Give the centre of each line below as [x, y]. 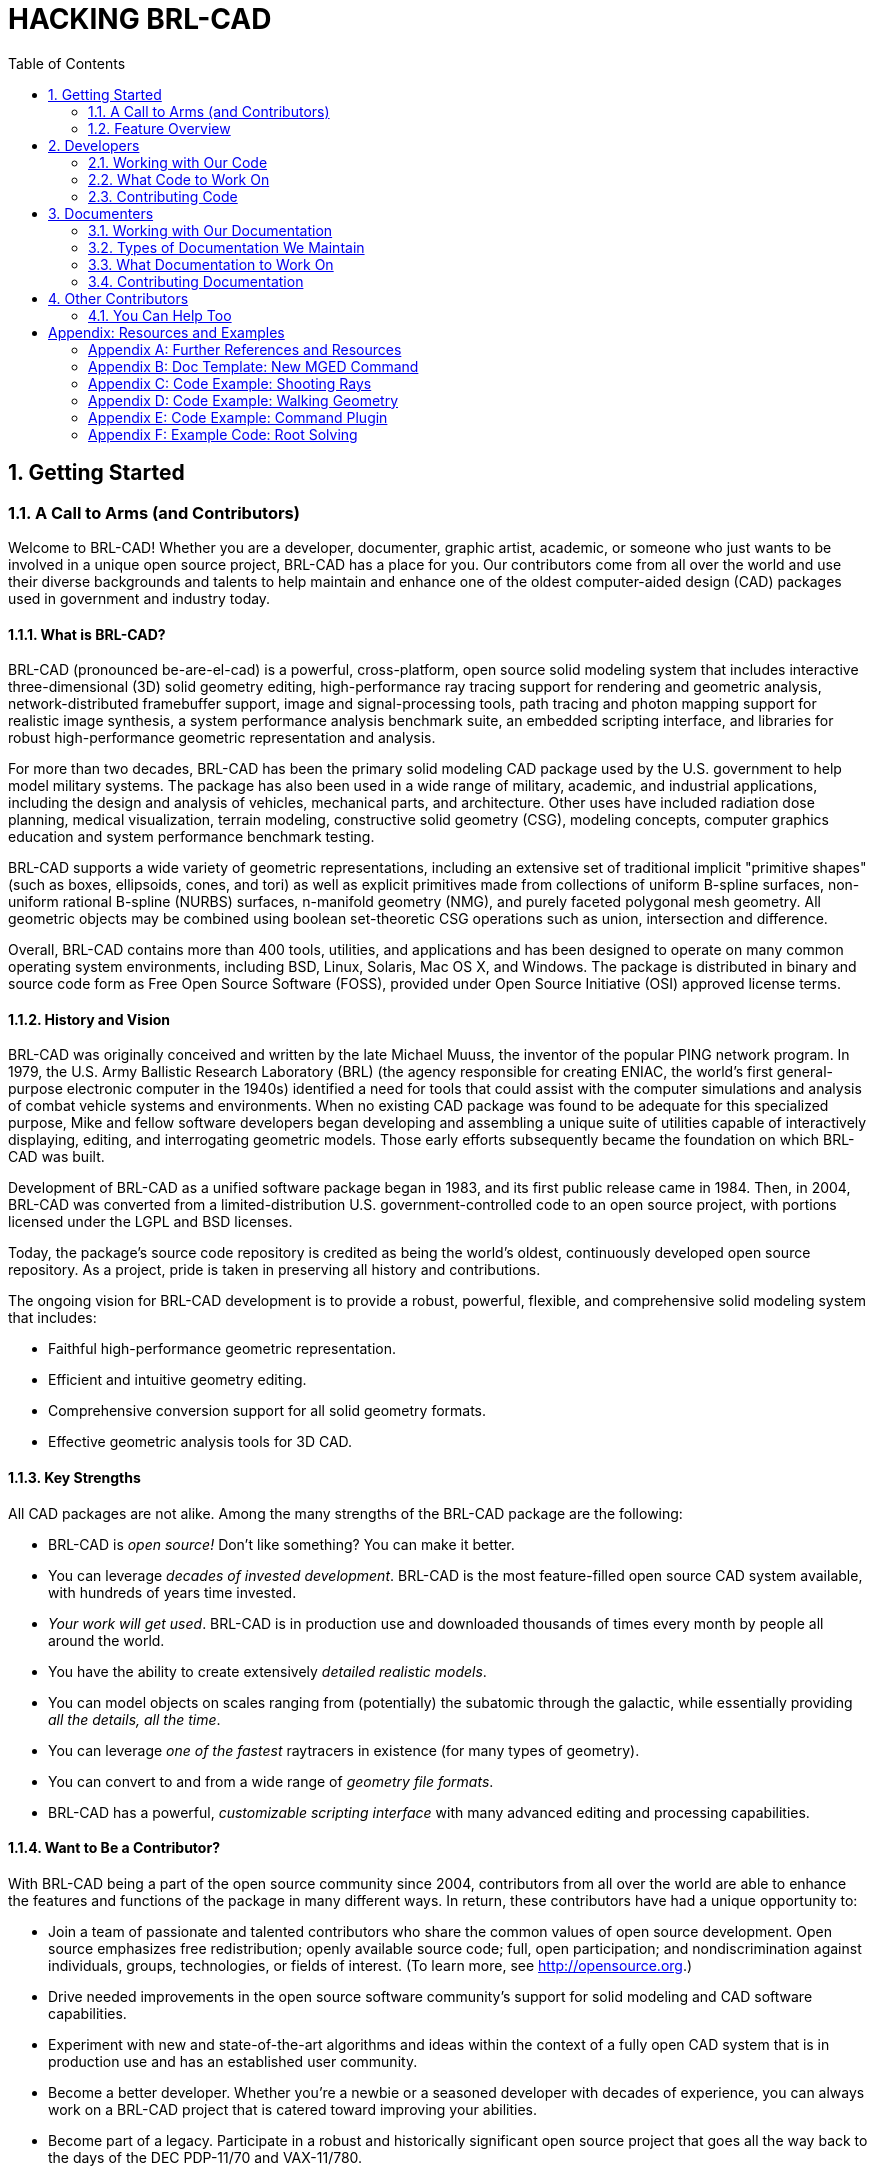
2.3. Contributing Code [163, 196]
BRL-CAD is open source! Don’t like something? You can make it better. [281, 1544]
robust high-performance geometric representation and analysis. [222, 738]
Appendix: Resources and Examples [166, 332]
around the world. [106, 1640]
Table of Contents [67, 63]
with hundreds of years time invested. [172, 1592]
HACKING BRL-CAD [140, 19]
